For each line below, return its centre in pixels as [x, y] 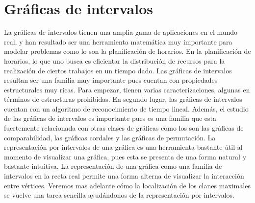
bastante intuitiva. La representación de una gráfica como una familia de [113, 166]
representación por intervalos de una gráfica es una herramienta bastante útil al [123, 147]
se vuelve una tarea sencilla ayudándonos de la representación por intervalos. [119, 195]
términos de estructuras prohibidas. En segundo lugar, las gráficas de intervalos [123, 99]
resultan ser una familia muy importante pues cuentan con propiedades [111, 80]
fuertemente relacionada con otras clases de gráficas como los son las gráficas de [124, 128]
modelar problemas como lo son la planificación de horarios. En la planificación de [127, 51]
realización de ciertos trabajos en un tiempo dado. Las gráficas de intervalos [118, 70]
